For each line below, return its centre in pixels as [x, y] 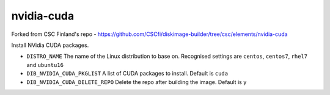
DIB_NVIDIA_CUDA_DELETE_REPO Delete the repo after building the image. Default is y [137, 82]
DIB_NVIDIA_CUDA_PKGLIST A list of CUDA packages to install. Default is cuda [127, 74]
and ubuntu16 [45, 65]
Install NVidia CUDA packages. [50, 45]
